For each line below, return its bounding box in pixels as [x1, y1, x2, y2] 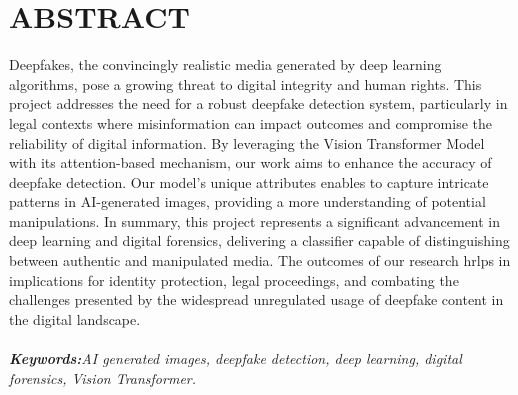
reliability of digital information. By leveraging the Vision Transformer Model [9, 132, 485, 153]
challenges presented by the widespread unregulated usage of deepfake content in [9, 289, 504, 310]
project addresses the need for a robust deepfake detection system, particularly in [9, 93, 508, 114]
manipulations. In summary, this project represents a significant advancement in [9, 210, 501, 231]
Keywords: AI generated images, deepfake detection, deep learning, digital [9, 348, 462, 369]
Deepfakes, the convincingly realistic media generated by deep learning [9, 54, 442, 75]
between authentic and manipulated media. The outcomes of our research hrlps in [9, 250, 511, 271]
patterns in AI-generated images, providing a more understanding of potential [9, 191, 486, 212]
